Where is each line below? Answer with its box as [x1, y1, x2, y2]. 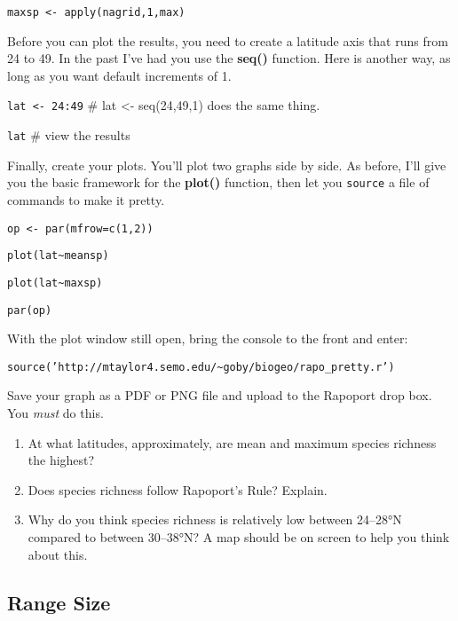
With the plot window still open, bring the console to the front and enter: [7, 329, 408, 348]
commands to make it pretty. [7, 191, 165, 208]
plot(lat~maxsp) [7, 276, 103, 289]
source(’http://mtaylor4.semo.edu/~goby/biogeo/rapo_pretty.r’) [7, 360, 395, 373]
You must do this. [7, 404, 104, 422]
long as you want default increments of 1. [7, 66, 232, 84]
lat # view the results [7, 126, 130, 145]
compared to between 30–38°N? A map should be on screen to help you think [28, 528, 450, 546]
